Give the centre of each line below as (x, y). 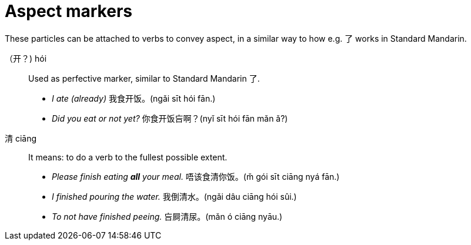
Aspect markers (69, 11)
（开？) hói (26, 58)
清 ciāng (21, 138)
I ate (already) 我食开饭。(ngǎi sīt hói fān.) (134, 98)
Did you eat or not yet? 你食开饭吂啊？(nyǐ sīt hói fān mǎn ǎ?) (170, 118)
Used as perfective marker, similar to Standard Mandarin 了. (144, 78)
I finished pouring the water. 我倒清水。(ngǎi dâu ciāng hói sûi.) (174, 196)
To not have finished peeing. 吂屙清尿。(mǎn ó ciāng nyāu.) (167, 216)
